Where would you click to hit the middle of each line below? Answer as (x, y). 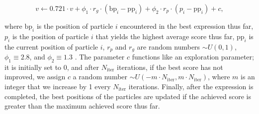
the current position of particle (51, 46)
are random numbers (169, 46)
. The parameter (100, 57)
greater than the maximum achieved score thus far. (82, 106)
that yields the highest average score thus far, (165, 36)
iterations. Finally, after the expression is (191, 86)
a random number (100, 77)
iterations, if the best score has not (170, 67)
